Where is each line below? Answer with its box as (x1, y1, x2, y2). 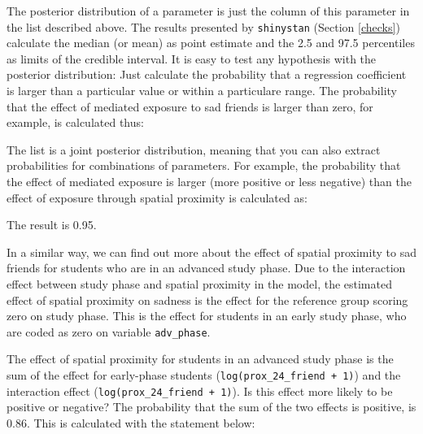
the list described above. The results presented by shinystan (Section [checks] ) (7, 18, 400, 35)
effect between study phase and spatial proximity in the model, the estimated (7, 275, 392, 292)
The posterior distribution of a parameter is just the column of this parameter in (7, 2, 410, 19)
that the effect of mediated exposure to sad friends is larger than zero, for (7, 98, 373, 115)
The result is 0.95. (7, 216, 97, 233)
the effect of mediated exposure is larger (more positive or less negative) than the (7, 173, 412, 189)
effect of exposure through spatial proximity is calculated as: (7, 189, 307, 206)
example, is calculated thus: (7, 114, 144, 131)
